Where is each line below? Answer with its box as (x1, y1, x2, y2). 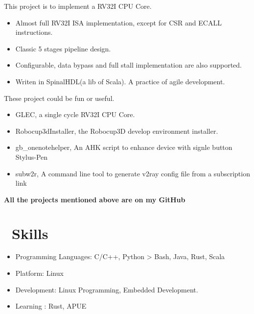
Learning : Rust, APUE (15, 301, 87, 311)
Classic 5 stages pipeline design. (15, 43, 111, 53)
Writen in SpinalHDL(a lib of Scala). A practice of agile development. (15, 76, 225, 86)
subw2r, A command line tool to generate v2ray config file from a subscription (15, 168, 250, 178)
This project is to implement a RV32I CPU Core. (4, 1, 152, 11)
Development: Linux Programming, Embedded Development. (15, 284, 198, 294)
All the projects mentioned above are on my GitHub (4, 194, 185, 204)
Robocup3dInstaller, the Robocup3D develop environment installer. (15, 125, 218, 136)
